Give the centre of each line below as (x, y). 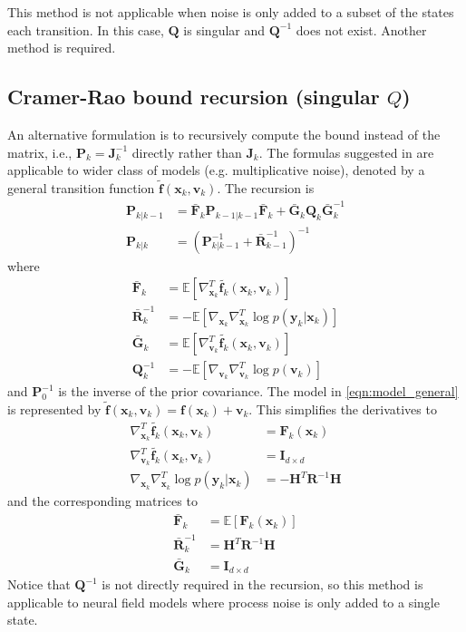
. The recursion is (266, 187)
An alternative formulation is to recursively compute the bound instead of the (224, 134)
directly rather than (187, 152)
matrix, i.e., (40, 152)
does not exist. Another (361, 29)
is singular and (224, 29)
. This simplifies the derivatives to (343, 408)
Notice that (39, 584)
